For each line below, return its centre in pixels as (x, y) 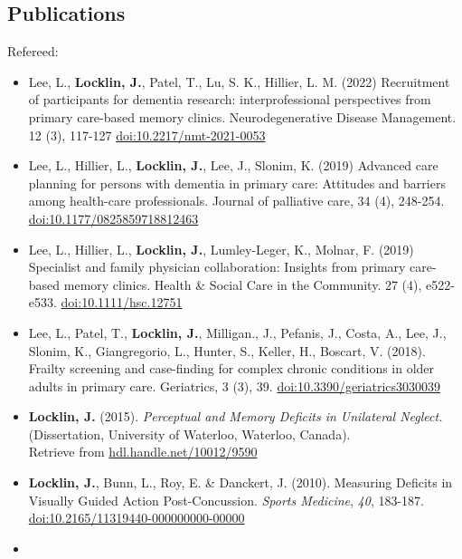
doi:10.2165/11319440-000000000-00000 (137, 518)
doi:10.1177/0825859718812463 (113, 218)
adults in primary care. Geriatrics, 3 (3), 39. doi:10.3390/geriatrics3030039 (235, 386)
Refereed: (33, 51)
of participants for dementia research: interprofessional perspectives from (230, 99)
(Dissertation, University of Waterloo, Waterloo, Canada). (189, 434)
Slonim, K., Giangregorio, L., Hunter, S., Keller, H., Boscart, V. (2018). (227, 350)
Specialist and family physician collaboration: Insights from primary (217, 267)
